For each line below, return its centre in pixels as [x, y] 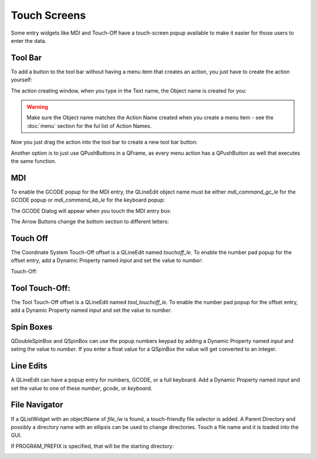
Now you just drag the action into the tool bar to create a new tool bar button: [104, 142]
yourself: [21, 80]
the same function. [33, 161]
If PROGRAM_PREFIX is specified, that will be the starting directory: [92, 446]
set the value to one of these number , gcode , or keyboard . [82, 388]
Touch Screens [48, 15]
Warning [37, 107]
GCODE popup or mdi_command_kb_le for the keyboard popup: [88, 200]
